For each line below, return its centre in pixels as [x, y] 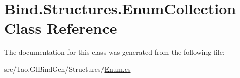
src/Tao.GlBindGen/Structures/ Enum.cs [67, 69]
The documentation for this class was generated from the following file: [114, 52]
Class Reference [61, 28]
